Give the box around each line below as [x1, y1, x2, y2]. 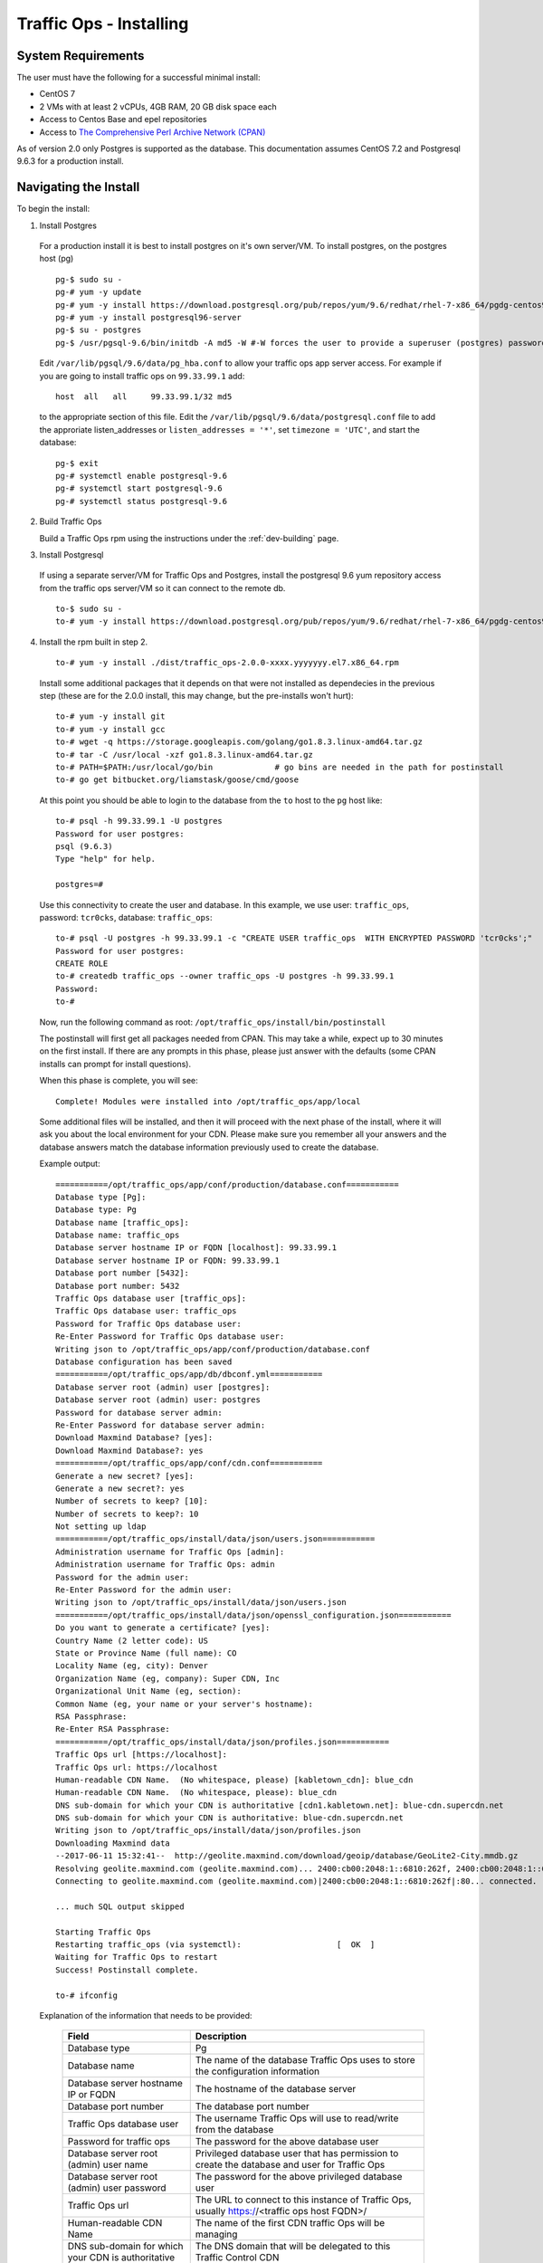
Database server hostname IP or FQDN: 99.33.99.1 [55, 1255, 281, 1265]
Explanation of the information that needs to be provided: [39, 2010, 252, 2020]
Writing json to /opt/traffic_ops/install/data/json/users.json [55, 1598, 348, 1608]
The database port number [195, 2100, 310, 2113]
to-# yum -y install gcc [55, 724, 166, 734]
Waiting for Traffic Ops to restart [55, 1952, 218, 1962]
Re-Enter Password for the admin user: [55, 1585, 233, 1595]
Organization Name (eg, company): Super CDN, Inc [55, 1673, 281, 1684]
